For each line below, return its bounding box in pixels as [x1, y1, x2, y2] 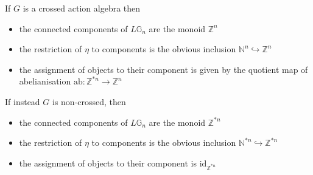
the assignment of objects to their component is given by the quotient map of [19, 63, 308, 75]
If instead [5, 95, 40, 108]
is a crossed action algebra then [23, 2, 141, 14]
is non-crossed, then [52, 95, 126, 108]
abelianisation [19, 75, 71, 87]
